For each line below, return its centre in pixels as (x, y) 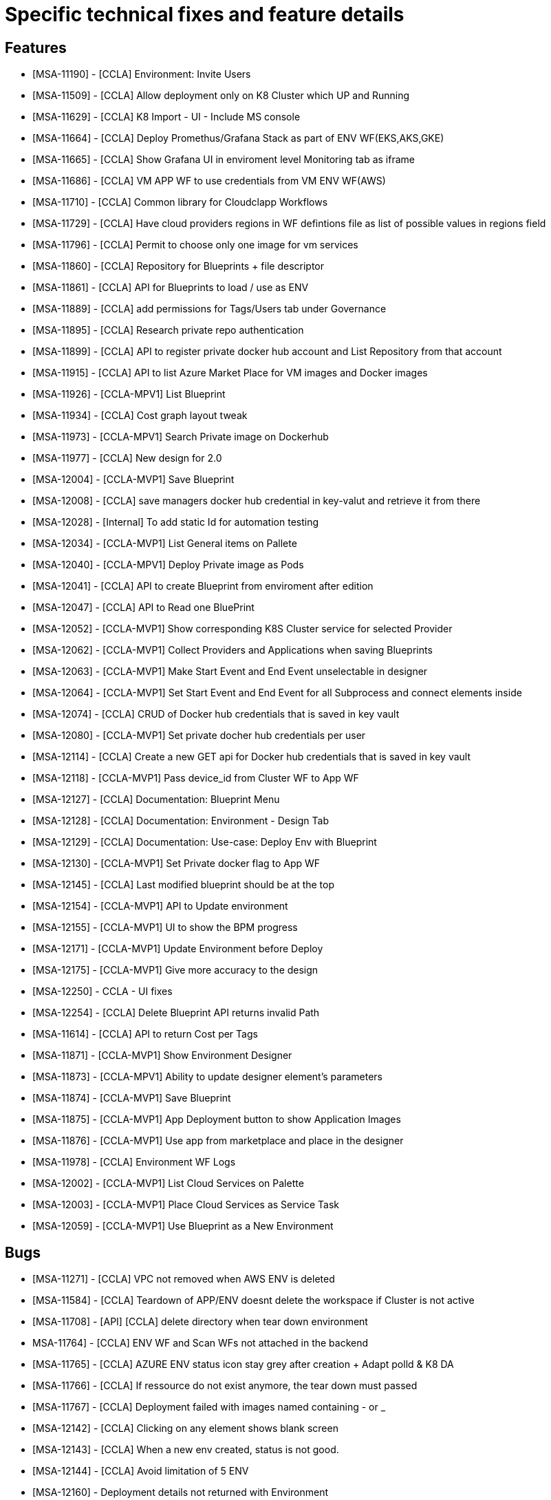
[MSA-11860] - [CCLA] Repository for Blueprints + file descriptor (179, 266)
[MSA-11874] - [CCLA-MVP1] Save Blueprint (132, 1098)
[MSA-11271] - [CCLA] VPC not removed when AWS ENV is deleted (184, 1279)
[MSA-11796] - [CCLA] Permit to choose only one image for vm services (195, 245)
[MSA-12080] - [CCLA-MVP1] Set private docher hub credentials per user (199, 736)
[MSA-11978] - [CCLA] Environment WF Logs (134, 1162)
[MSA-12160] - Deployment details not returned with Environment (181, 1492)
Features (36, 47)
